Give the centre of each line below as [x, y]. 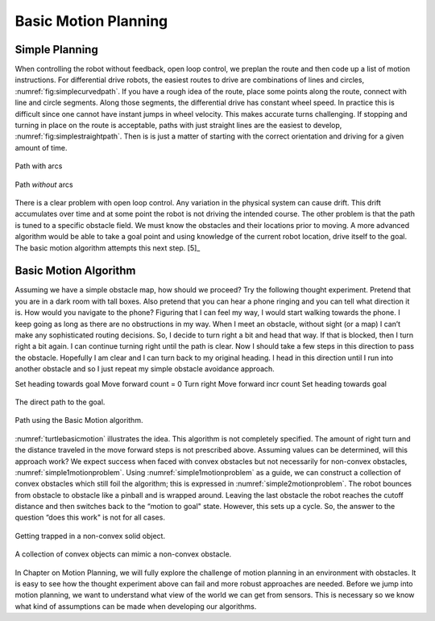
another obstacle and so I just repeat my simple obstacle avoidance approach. [145, 369]
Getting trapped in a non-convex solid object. [90, 536]
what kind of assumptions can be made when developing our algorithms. [136, 606]
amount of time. [41, 147]
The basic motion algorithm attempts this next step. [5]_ [108, 248]
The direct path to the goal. [60, 402]
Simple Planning [56, 50]
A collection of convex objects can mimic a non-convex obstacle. [123, 554]
